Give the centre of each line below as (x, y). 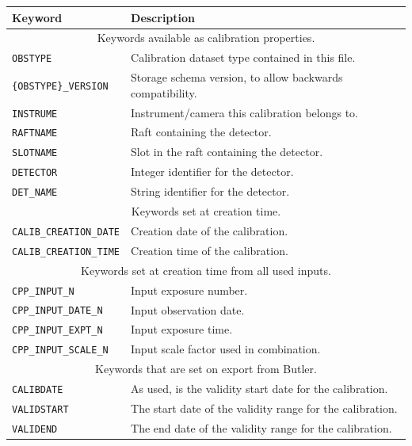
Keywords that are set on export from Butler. (206, 369)
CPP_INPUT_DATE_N (57, 311)
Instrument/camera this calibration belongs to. (245, 112)
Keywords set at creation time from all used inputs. (206, 270)
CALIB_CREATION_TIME (66, 252)
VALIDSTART (40, 409)
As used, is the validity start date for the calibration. (259, 389)
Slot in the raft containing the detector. (227, 152)
